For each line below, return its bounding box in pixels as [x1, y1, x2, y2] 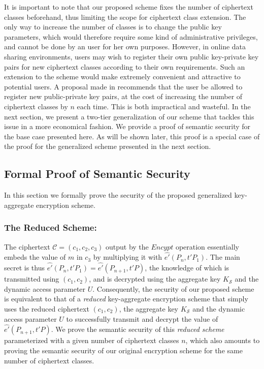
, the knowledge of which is [145, 262, 229, 273]
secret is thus [4, 262, 45, 273]
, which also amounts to [185, 335, 260, 346]
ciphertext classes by [4, 101, 68, 111]
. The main [206, 252, 240, 262]
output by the [105, 241, 149, 252]
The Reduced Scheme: [4, 221, 97, 234]
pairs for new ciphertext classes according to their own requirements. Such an [4, 61, 245, 72]
